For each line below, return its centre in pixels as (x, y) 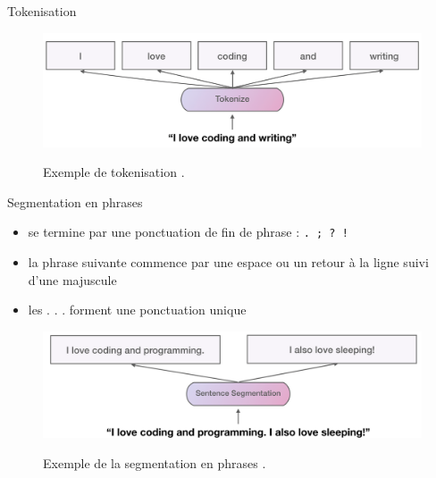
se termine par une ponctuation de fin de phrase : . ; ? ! (188, 232)
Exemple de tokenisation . (114, 172)
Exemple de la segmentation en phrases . (155, 462)
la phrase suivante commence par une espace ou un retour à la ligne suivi (228, 261)
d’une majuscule (72, 279)
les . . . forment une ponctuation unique (137, 310)
